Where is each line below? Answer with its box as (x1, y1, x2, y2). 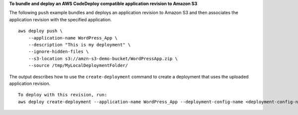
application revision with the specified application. (9, 16, 112, 22)
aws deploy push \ (18, 28, 63, 34)
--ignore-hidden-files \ (28, 49, 89, 54)
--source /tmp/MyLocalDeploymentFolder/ (28, 63, 129, 69)
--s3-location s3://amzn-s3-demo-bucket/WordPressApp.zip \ (28, 56, 178, 61)
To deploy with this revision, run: (18, 92, 107, 98)
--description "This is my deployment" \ (28, 42, 131, 47)
